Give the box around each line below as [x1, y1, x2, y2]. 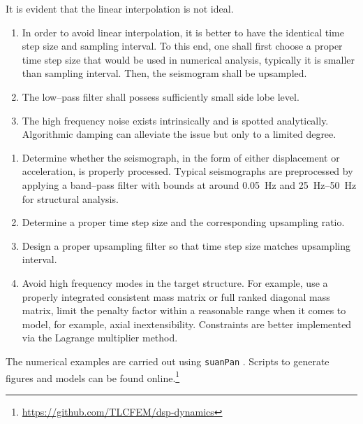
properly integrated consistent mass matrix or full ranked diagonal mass [22, 289, 330, 304]
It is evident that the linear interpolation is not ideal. [6, 1, 234, 15]
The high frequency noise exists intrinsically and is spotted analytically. [22, 113, 329, 127]
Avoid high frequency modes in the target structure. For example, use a [22, 275, 328, 290]
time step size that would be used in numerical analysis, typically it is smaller [22, 52, 355, 66]
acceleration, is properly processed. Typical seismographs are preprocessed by [22, 164, 353, 178]
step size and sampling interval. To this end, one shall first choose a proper [22, 38, 343, 53]
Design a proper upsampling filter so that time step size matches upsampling [22, 238, 351, 253]
